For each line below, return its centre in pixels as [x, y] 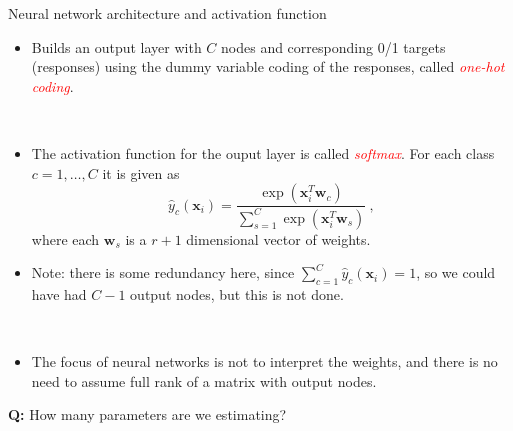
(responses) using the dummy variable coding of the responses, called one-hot [268, 66]
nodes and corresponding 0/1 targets [333, 46]
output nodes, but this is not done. [237, 293]
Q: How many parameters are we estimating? [147, 414]
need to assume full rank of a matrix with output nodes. [204, 380]
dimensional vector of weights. [278, 238]
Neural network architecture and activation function [167, 13]
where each [65, 238]
